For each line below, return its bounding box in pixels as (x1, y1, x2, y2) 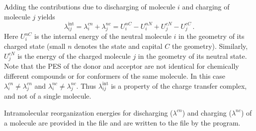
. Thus (76, 80, 96, 91)
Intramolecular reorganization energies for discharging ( (4, 107, 173, 118)
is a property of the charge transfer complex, (111, 80, 247, 91)
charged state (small (4, 41, 66, 51)
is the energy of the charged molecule (17, 50, 131, 61)
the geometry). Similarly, (172, 41, 248, 51)
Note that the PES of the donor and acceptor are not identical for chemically (4, 61, 239, 71)
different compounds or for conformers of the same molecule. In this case (4, 71, 226, 81)
